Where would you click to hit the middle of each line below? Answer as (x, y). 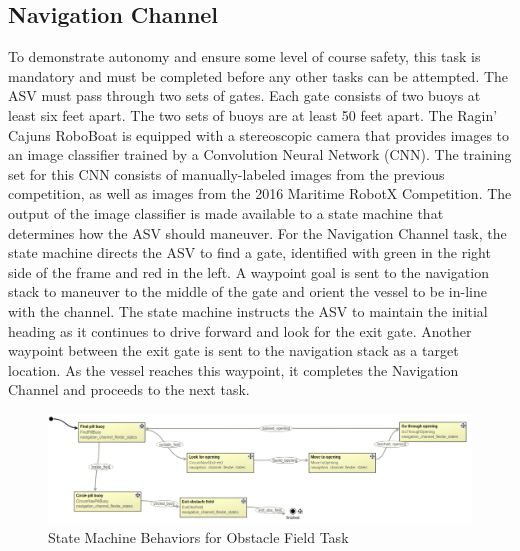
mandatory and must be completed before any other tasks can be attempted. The (258, 75)
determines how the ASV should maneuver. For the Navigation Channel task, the (257, 232)
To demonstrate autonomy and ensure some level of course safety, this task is (244, 56)
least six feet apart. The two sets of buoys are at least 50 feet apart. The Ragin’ (253, 114)
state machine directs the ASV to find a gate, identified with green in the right (249, 252)
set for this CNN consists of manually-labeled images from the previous (226, 173)
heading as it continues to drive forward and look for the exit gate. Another (240, 330)
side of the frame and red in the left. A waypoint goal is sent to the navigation (248, 271)
